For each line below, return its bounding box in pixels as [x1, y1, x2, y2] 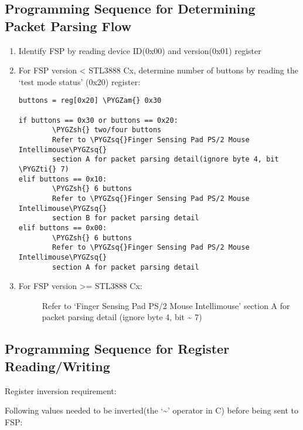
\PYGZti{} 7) [18, 164, 69, 173]
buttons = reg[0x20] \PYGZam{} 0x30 [18, 96, 162, 105]
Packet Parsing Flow [5, 16, 132, 35]
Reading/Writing [5, 357, 110, 375]
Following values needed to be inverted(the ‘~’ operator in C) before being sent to [5, 404, 299, 416]
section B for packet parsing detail [52, 214, 199, 223]
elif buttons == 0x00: [18, 223, 107, 232]
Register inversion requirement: [5, 384, 117, 397]
